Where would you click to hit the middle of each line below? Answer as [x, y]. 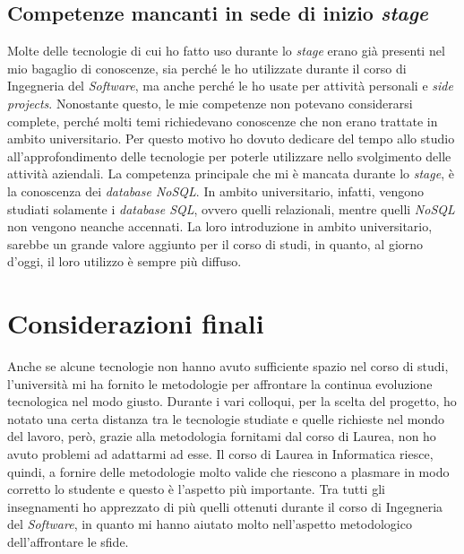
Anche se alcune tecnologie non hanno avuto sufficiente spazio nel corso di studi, [228, 366]
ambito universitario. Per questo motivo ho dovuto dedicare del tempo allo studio [231, 138]
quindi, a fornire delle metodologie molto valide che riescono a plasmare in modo [228, 471]
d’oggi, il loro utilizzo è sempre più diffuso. [125, 261]
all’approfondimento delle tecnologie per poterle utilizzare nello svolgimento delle [229, 156]
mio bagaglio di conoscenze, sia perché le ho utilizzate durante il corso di [207, 68]
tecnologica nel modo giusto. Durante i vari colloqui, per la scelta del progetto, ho [232, 401]
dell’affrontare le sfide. [68, 541]
